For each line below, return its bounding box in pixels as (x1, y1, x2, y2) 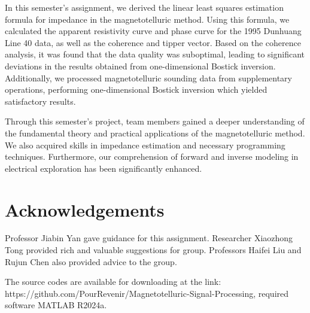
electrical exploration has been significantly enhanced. (5, 162, 202, 174)
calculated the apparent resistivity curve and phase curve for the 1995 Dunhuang (5, 25, 302, 37)
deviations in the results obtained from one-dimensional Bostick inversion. (5, 59, 276, 72)
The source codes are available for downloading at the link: (5, 275, 221, 288)
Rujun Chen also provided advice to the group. (5, 255, 177, 268)
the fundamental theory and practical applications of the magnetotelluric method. (5, 126, 305, 139)
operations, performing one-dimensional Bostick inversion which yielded (5, 83, 268, 96)
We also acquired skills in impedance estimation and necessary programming (5, 138, 285, 151)
